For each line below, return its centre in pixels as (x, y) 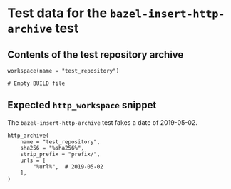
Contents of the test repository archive (96, 55)
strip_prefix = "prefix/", (60, 154)
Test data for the (57, 13)
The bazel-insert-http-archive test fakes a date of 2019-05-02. (102, 122)
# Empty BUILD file (36, 83)
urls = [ (33, 160)
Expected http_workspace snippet (82, 105)
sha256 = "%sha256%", (52, 148)
